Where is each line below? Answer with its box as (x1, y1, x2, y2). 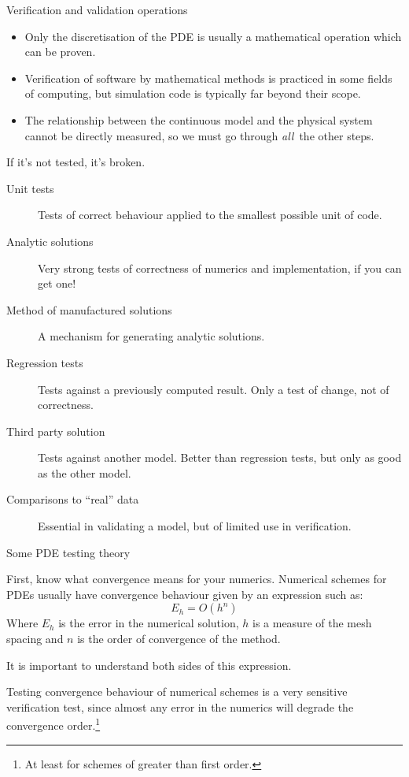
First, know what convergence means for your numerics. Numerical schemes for (6, 571, 387, 587)
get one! (38, 275, 76, 292)
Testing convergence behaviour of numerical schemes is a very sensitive (6, 683, 348, 700)
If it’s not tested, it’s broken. (6, 154, 146, 170)
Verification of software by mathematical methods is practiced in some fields (24, 69, 392, 86)
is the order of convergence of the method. (77, 630, 281, 647)
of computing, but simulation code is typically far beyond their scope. (24, 85, 361, 102)
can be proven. (24, 43, 96, 60)
